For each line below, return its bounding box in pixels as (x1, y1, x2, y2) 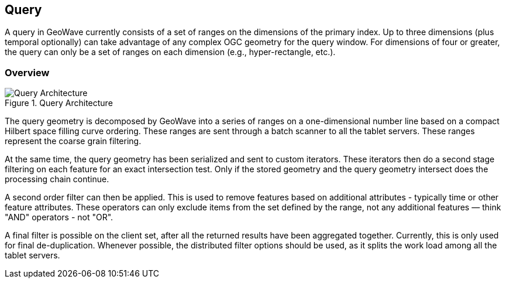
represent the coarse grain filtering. (5, 136, 142, 146)
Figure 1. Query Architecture (5, 98, 113, 108)
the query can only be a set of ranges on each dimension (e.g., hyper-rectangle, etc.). (5, 47, 336, 57)
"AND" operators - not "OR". (5, 212, 113, 223)
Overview (5, 66, 50, 79)
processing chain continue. (5, 174, 109, 185)
